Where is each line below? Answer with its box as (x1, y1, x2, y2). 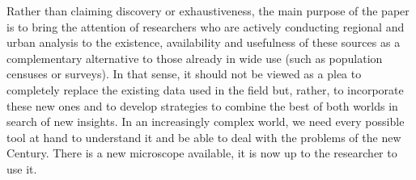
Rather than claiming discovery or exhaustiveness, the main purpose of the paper (6, 2, 410, 19)
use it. (6, 160, 37, 177)
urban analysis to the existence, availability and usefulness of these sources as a (6, 34, 401, 51)
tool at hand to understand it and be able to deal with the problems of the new (6, 128, 401, 145)
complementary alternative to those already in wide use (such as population (6, 49, 383, 66)
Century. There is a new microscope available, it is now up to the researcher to (6, 144, 397, 161)
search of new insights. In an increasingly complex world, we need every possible (6, 113, 405, 130)
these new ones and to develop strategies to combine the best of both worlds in (6, 97, 398, 114)
